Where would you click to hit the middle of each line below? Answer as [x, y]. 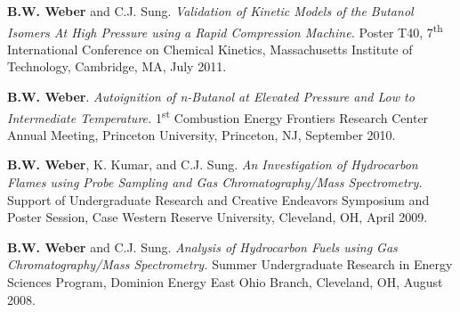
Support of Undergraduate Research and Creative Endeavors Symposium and [218, 199]
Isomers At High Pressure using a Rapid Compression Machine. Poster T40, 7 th [225, 30]
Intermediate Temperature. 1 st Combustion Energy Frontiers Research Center [218, 116]
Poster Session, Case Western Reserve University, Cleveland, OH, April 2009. [218, 217]
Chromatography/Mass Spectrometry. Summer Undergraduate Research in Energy [230, 264]
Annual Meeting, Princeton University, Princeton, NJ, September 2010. [202, 134]
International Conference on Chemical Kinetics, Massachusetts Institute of [210, 49]
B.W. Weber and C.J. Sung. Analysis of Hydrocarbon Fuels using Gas [202, 246]
